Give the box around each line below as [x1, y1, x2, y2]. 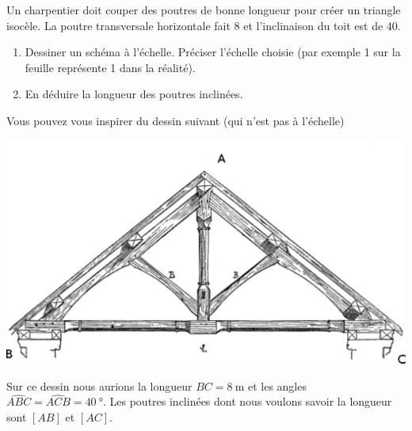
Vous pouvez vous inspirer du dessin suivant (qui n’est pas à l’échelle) [6, 112, 345, 128]
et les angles [247, 377, 307, 394]
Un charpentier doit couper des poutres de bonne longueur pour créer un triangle [6, 2, 401, 17]
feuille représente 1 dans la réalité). [25, 59, 196, 75]
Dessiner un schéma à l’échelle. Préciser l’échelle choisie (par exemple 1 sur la [25, 44, 401, 60]
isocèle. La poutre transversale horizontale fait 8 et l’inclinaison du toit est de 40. [6, 17, 401, 33]
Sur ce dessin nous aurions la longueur [6, 377, 193, 394]
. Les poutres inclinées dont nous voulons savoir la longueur [102, 393, 392, 410]
